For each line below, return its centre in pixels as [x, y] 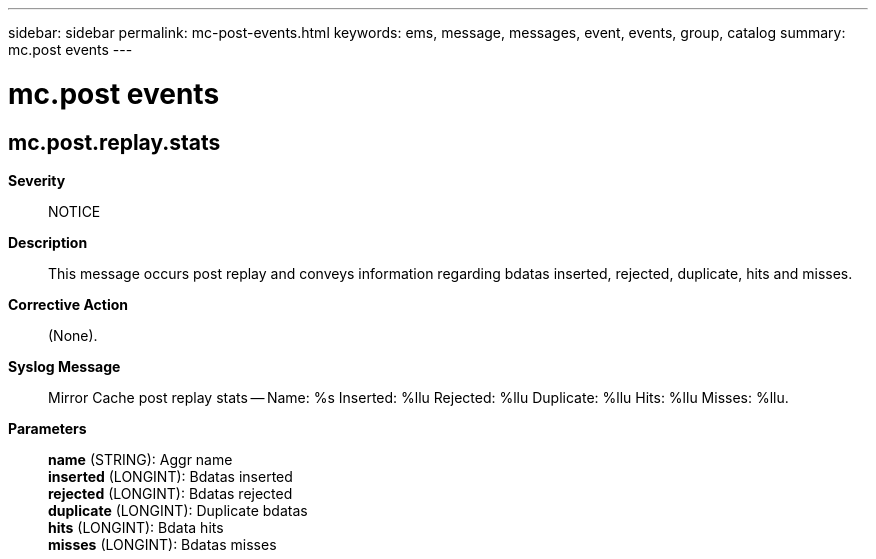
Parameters [47, 428]
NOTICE [74, 211]
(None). [73, 335]
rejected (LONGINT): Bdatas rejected [170, 493]
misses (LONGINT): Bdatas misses [162, 544]
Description [48, 242]
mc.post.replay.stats [114, 142]
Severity [37, 180]
